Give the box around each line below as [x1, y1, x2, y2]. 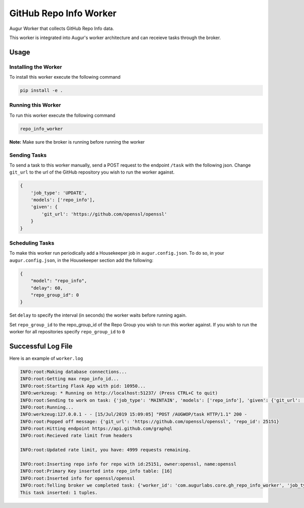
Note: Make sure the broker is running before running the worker [9, 139, 145, 145]
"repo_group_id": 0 [30, 292, 80, 298]
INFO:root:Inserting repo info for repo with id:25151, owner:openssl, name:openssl [20, 461, 237, 467]
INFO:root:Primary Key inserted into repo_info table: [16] [20, 468, 173, 474]
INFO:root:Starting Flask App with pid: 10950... [20, 383, 146, 389]
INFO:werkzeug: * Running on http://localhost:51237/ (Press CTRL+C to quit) [20, 390, 218, 396]
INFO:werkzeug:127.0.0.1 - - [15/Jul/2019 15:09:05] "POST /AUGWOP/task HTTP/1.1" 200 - [20, 412, 248, 417]
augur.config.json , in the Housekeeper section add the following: [9, 257, 154, 263]
